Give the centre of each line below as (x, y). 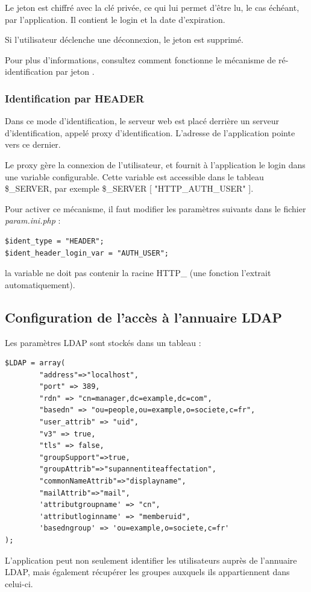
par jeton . (75, 71)
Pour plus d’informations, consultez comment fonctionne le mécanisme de (140, 59)
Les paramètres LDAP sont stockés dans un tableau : (103, 342)
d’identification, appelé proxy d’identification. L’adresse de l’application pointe (150, 132)
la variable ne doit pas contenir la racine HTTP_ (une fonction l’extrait (138, 273)
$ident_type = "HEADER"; (55, 241)
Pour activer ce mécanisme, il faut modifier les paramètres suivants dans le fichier (155, 208)
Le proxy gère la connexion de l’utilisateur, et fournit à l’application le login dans (155, 164)
